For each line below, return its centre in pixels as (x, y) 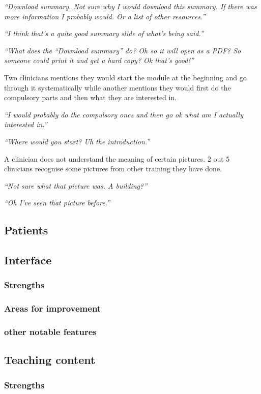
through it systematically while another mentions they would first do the (118, 87)
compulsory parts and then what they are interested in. (91, 97)
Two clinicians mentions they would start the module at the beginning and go (125, 77)
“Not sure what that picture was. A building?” (76, 185)
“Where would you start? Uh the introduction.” (77, 141)
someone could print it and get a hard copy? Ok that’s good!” (99, 60)
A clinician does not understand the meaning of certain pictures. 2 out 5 (117, 158)
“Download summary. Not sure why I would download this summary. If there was (130, 6)
